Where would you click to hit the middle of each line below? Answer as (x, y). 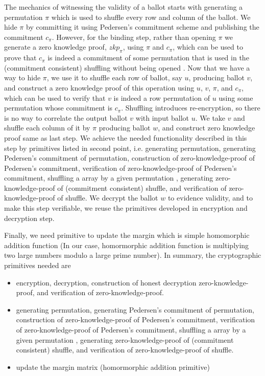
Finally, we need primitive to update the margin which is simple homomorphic (127, 235)
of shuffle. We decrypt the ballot (108, 198)
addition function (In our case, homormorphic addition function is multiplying (127, 245)
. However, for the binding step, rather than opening (134, 37)
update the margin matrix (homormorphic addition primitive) (113, 367)
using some (236, 97)
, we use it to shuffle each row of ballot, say (114, 78)
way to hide (22, 78)
